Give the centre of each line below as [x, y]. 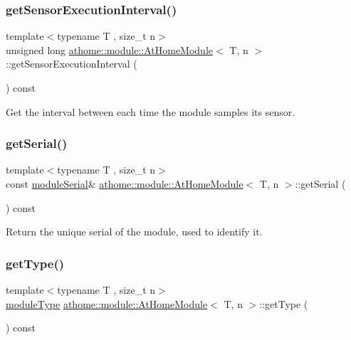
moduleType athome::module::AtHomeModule [107, 303]
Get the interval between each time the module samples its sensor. [151, 111]
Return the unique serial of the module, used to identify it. [134, 232]
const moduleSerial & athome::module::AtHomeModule [125, 184]
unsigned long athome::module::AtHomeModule [110, 49]
